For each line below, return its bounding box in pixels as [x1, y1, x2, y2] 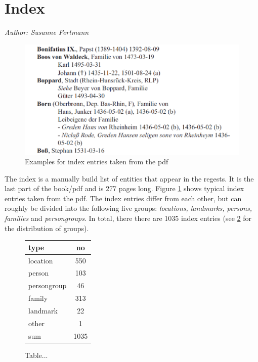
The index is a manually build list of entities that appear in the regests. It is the [5, 173, 254, 184]
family [28, 293, 48, 303]
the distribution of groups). [5, 222, 89, 233]
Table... [25, 349, 48, 360]
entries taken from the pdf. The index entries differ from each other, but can [5, 193, 242, 203]
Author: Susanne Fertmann [5, 27, 89, 37]
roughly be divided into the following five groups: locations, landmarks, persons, [5, 203, 252, 213]
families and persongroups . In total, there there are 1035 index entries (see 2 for [5, 213, 251, 223]
